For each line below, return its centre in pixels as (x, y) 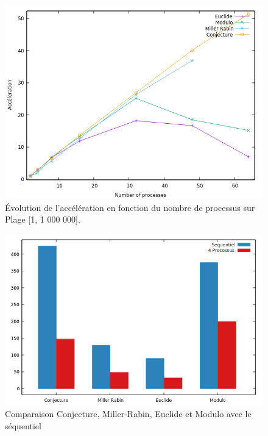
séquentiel (23, 426)
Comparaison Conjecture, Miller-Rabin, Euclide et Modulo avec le (128, 414)
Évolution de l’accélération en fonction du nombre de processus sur (130, 207)
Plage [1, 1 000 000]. (43, 219)
